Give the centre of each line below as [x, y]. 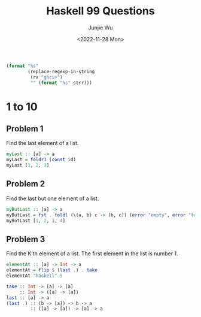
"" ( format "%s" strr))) [61, 83]
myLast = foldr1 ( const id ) [41, 160]
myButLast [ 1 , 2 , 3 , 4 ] [36, 221]
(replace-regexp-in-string [61, 71]
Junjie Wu [100, 28]
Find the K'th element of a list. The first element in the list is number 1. [92, 253]
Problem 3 [26, 239]
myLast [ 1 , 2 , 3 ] [28, 165]
